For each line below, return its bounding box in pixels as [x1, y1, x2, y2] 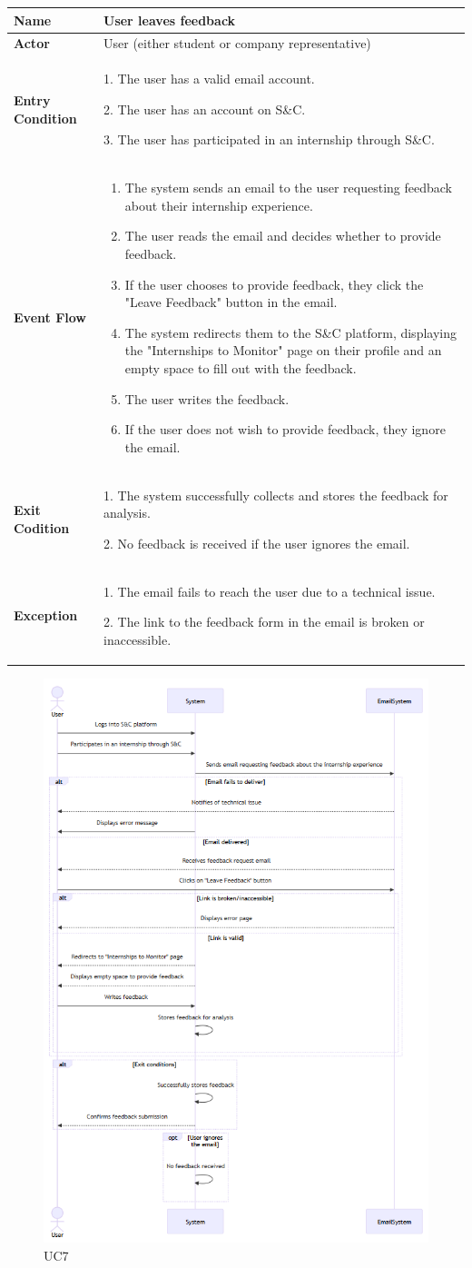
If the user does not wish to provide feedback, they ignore [124, 420, 446, 439]
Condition [14, 108, 77, 127]
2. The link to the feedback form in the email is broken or [103, 612, 425, 631]
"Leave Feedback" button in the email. [124, 292, 338, 312]
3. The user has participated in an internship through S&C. [103, 130, 435, 149]
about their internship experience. [124, 195, 313, 214]
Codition [14, 518, 70, 537]
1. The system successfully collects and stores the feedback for [103, 485, 448, 504]
